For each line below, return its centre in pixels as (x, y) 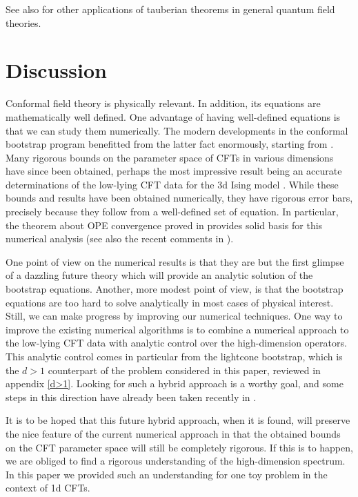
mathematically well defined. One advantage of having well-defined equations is (173, 116)
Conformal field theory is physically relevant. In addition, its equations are (163, 103)
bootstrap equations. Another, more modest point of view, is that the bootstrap (175, 289)
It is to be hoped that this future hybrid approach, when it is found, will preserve (178, 420)
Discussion (56, 70)
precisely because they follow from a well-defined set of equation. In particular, (172, 212)
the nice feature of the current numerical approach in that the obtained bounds (173, 433)
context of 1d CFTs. (48, 488)
